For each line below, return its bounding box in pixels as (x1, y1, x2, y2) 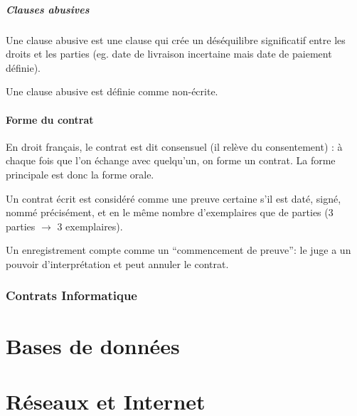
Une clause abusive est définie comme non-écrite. (6, 84, 218, 99)
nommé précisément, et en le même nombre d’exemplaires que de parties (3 (6, 205, 334, 220)
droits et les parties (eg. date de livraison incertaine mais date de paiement (6, 46, 332, 61)
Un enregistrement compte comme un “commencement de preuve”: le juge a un (6, 242, 351, 257)
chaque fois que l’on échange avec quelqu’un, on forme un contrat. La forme (6, 153, 336, 168)
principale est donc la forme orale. (6, 166, 154, 181)
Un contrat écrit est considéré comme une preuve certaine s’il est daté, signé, (6, 191, 341, 206)
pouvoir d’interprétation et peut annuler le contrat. (6, 256, 229, 271)
